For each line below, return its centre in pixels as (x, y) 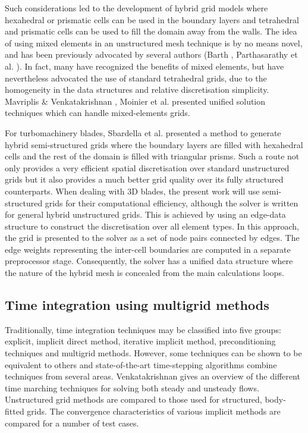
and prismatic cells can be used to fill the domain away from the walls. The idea (151, 31)
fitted (15, 411)
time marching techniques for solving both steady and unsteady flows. (132, 387)
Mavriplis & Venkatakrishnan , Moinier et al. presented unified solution (135, 101)
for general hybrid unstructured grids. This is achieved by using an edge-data (145, 214)
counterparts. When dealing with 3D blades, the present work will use (132, 191)
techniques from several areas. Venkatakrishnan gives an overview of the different (153, 376)
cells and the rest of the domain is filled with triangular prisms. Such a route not (152, 156)
